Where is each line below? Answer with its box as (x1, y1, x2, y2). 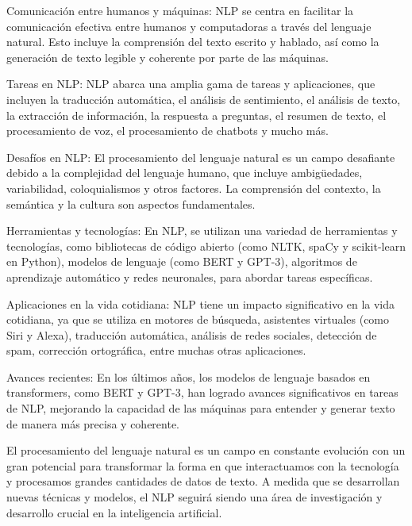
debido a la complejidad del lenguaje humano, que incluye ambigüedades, (6, 164, 363, 181)
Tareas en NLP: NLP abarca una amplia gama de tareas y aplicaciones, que (6, 75, 375, 92)
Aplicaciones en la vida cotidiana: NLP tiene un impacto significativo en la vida (6, 295, 395, 312)
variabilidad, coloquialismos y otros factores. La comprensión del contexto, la (6, 179, 381, 196)
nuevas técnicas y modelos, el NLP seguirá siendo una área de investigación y (6, 489, 383, 505)
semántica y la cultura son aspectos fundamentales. (6, 195, 256, 212)
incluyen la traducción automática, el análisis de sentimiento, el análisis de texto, (6, 90, 401, 107)
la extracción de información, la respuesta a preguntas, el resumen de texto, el (6, 106, 387, 123)
